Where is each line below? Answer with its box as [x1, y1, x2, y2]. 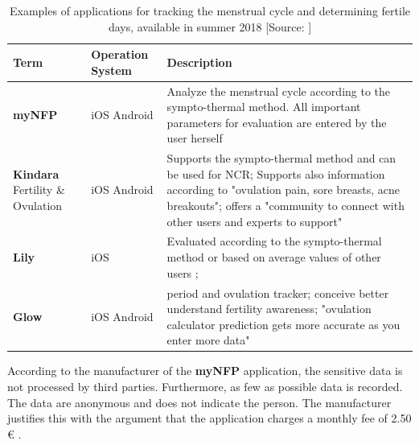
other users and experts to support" [166, 212, 343, 229]
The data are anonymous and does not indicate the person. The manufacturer [7, 393, 392, 410]
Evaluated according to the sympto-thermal [166, 233, 382, 249]
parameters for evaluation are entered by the [166, 113, 387, 130]
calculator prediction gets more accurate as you [166, 315, 401, 332]
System [91, 61, 132, 78]
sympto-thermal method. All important [166, 98, 361, 115]
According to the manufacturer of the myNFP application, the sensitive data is [7, 362, 403, 379]
